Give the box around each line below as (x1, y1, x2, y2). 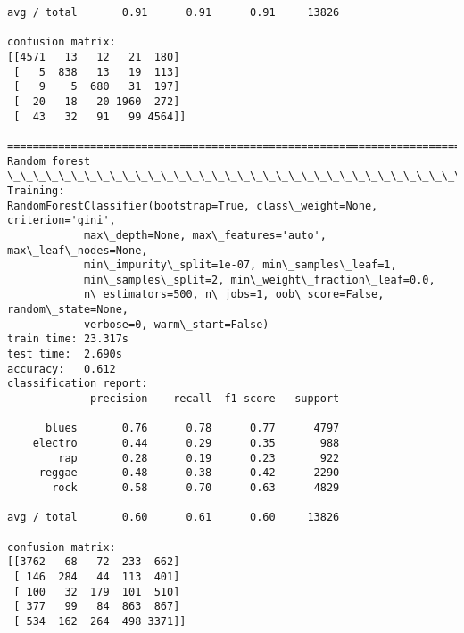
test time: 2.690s (7, 348, 122, 361)
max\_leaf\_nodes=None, (7, 243, 148, 257)
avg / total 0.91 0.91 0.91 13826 (7, 6, 340, 19)
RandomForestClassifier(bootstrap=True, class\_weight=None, (7, 199, 378, 212)
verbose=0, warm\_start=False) (83, 317, 269, 331)
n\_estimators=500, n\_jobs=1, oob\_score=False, (83, 288, 385, 301)
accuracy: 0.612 (7, 362, 116, 375)
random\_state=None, (7, 303, 129, 316)
